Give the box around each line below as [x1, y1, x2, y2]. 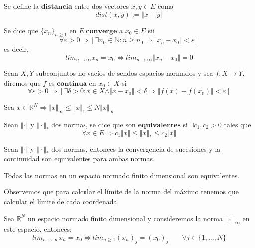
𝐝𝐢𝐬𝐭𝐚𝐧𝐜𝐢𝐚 [41, 3, 72, 10]
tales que [224, 119, 251, 129]
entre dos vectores [74, 1, 129, 11]
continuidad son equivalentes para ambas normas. [4, 153, 155, 164]
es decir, [4, 44, 29, 54]
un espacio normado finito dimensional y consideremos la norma [27, 213, 223, 223]
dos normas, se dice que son [51, 119, 136, 129]
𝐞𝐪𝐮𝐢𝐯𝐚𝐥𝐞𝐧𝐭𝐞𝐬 [138, 122, 181, 129]
